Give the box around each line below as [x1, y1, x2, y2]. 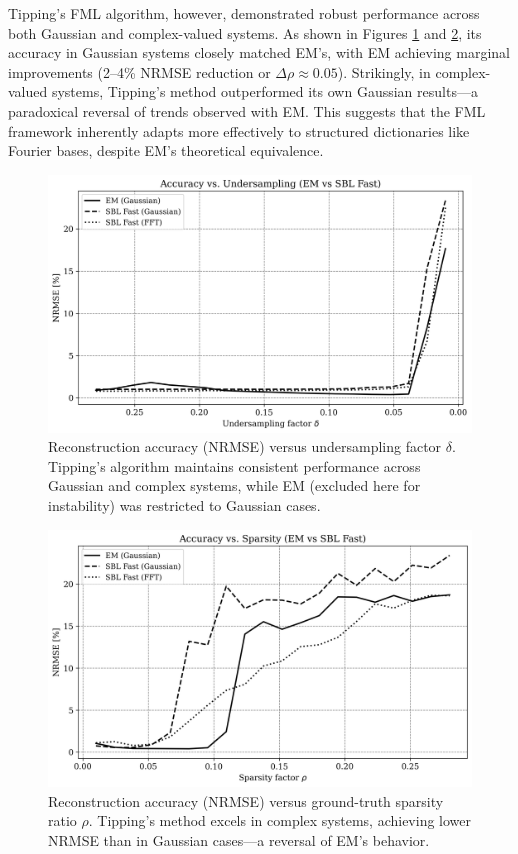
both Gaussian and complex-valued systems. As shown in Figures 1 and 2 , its [8, 22, 482, 43]
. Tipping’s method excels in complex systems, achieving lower [88, 810, 472, 831]
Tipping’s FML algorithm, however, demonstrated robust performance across [8, 3, 480, 23]
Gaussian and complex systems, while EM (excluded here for [48, 475, 421, 496]
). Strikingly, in [337, 61, 431, 82]
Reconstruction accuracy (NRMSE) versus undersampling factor [48, 436, 442, 457]
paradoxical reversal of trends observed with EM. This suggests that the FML [8, 100, 486, 121]
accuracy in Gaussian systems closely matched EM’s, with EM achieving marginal [8, 42, 510, 63]
